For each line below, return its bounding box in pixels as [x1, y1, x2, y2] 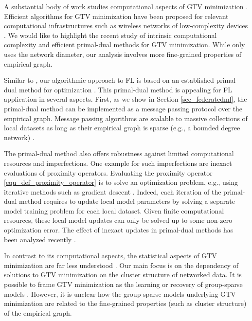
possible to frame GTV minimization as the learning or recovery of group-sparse [4, 279, 243, 289]
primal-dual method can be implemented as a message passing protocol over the [4, 103, 243, 113]
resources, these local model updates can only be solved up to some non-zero [4, 215, 233, 225]
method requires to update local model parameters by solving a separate [19, 196, 235, 206]
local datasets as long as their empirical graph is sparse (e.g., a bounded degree [4, 123, 240, 133]
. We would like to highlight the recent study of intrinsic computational [4, 30, 217, 40]
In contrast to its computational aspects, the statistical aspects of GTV [4, 250, 217, 261]
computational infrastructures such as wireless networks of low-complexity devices [4, 20, 248, 31]
